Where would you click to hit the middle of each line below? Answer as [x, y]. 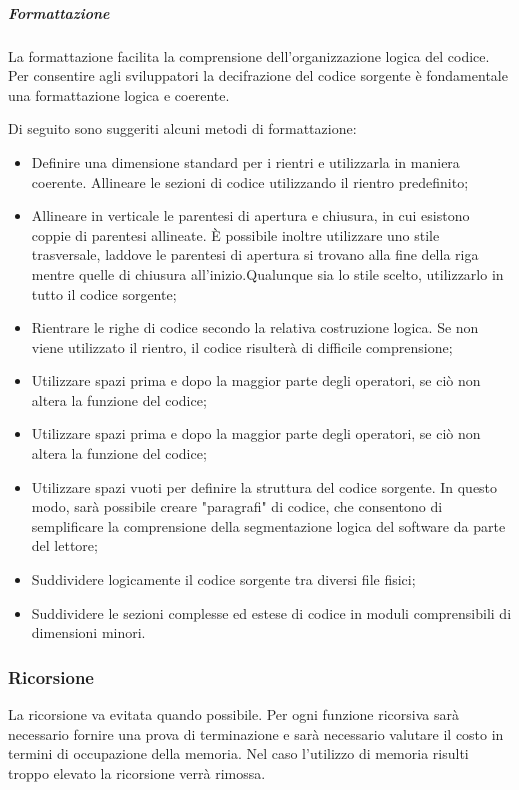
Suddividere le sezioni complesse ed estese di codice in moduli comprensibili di [271, 612]
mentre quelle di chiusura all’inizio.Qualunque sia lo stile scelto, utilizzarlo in [267, 273]
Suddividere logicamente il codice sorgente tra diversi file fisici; [223, 579]
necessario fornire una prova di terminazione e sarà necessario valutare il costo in [256, 733]
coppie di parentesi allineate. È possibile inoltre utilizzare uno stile [235, 234]
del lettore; [64, 545]
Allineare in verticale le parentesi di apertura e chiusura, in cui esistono [250, 215]
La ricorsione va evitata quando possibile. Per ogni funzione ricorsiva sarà [233, 714]
